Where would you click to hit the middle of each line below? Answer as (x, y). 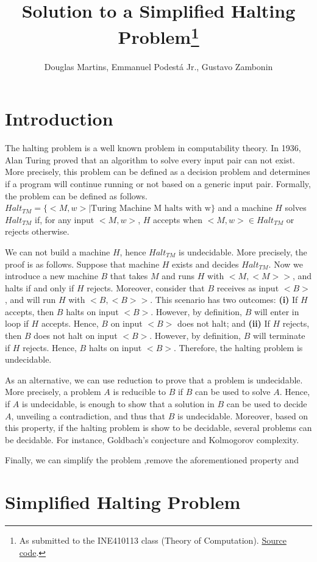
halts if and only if (40, 287)
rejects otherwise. (37, 231)
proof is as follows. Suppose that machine (82, 264)
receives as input (248, 287)
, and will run (30, 300)
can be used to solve (233, 392)
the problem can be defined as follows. (76, 195)
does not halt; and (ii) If (224, 323)
